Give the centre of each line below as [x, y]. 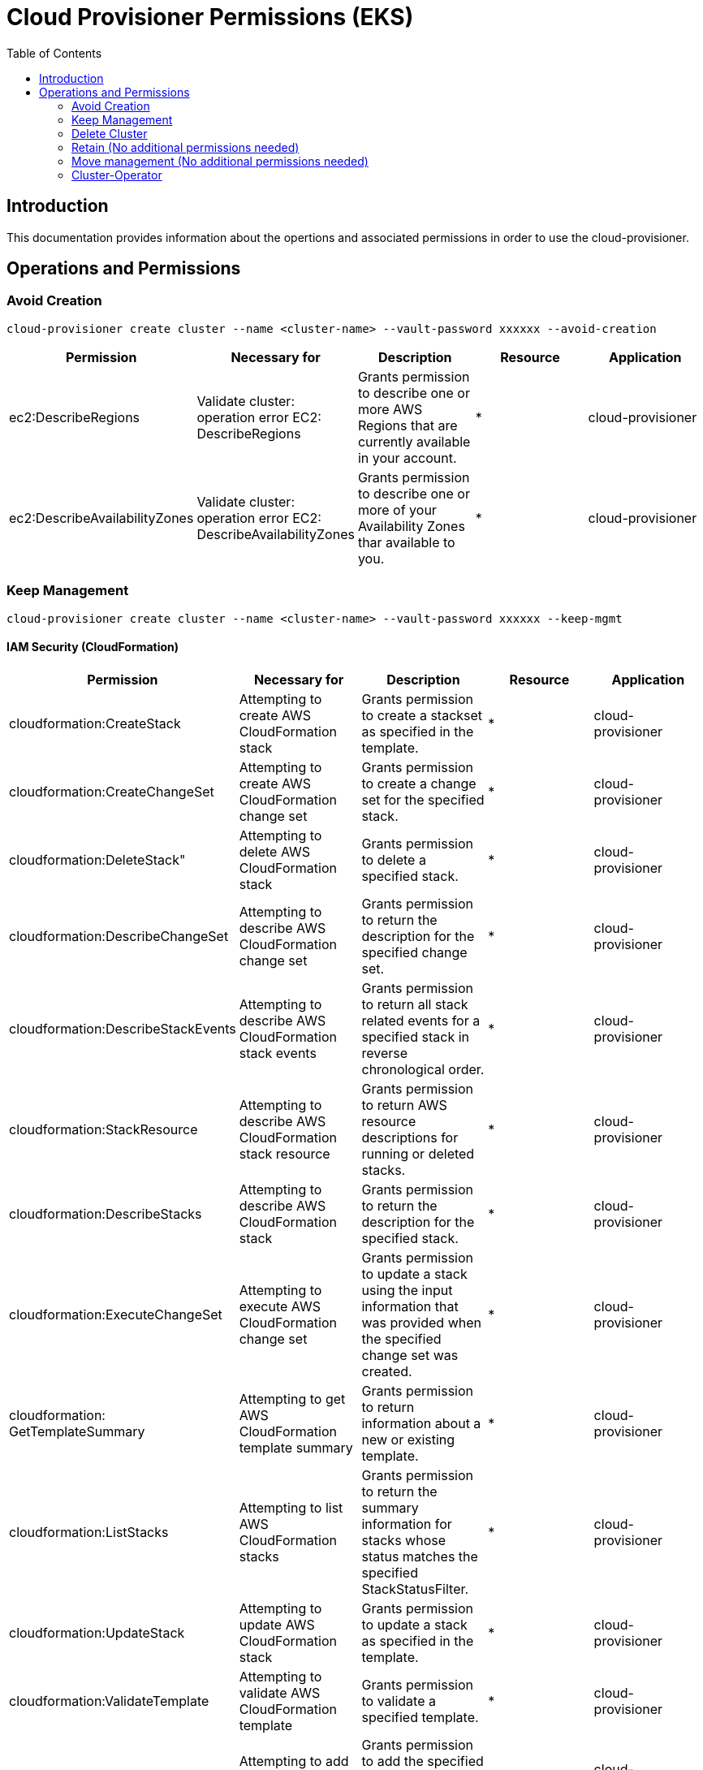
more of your [397, 509]
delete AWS [275, 851]
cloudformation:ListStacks [89, 1532]
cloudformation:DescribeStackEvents [123, 1028]
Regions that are [408, 425]
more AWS [390, 409]
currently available [414, 441]
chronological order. [423, 1069]
